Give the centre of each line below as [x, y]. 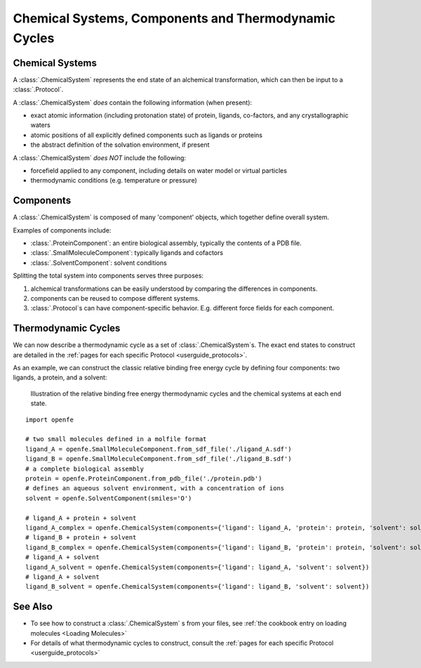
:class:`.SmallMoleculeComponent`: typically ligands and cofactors [127, 253]
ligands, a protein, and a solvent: [60, 378]
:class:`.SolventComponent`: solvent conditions [99, 263]
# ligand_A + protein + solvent [81, 518]
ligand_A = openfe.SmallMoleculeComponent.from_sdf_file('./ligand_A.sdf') [159, 449]
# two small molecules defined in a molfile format [116, 439]
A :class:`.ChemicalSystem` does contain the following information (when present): [133, 103]
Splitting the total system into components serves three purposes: [108, 276]
